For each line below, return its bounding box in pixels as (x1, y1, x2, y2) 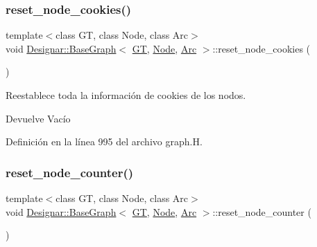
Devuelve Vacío (6, 111, 71, 125)
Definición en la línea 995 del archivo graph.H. (6, 134, 203, 149)
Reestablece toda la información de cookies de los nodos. (6, 88, 246, 102)
